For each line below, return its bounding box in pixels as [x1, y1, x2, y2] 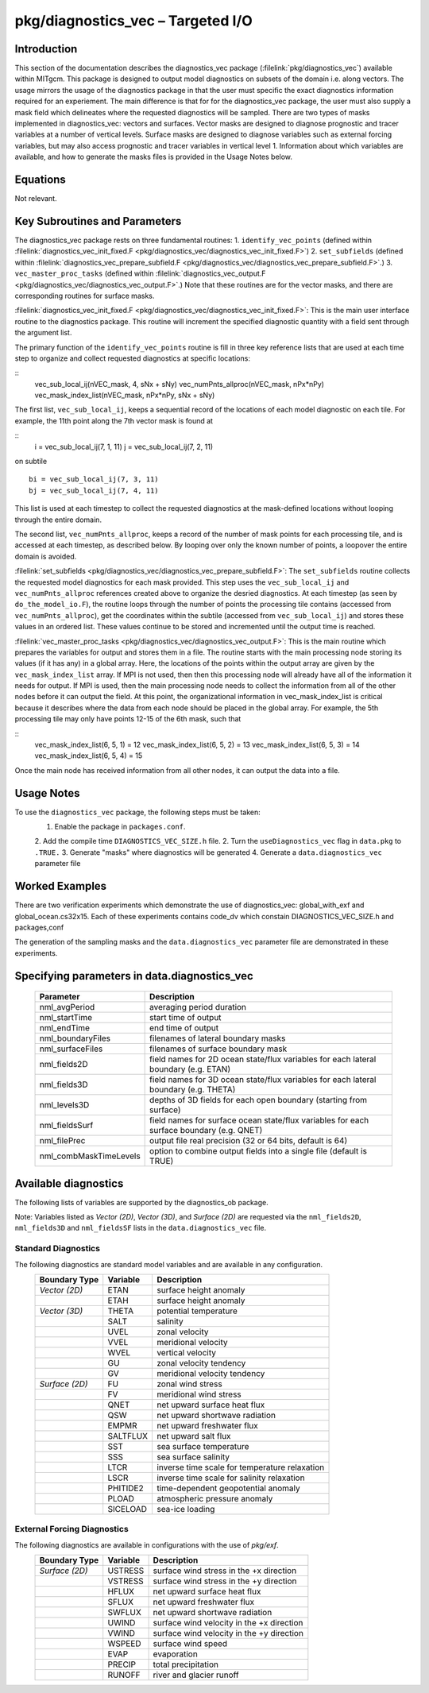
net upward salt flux [156, 1430, 231, 1441]
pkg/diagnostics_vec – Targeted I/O [14, 12, 253, 29]
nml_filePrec [39, 1135, 86, 1146]
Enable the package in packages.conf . [54, 822, 186, 832]
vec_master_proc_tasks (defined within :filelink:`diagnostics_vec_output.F [14, 269, 266, 278]
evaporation [153, 1649, 198, 1660]
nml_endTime [39, 1022, 91, 1034]
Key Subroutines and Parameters [14, 215, 182, 228]
